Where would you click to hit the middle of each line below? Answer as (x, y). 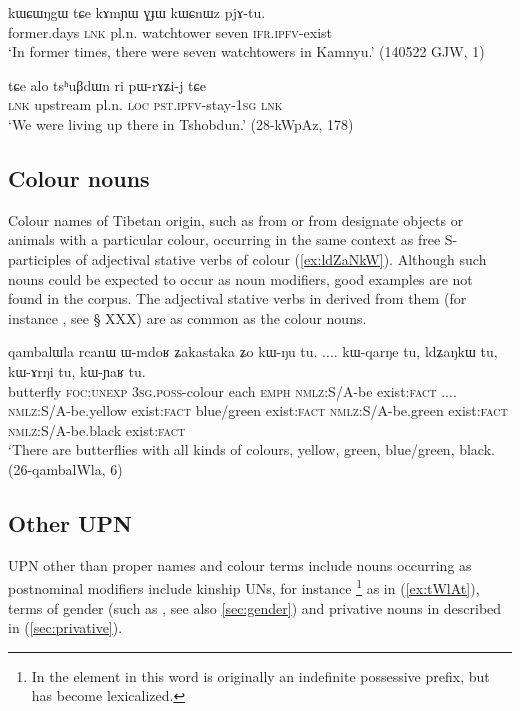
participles (40, 258)
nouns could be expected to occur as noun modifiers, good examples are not (240, 278)
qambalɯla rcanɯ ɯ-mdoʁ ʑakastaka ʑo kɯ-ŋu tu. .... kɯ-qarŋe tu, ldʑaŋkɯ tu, (253, 351)
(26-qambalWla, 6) (65, 468)
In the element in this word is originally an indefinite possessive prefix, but (260, 675)
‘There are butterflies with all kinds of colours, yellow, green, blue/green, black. (251, 449)
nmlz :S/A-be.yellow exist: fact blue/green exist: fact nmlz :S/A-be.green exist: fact (258, 410)
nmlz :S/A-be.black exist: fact (97, 429)
